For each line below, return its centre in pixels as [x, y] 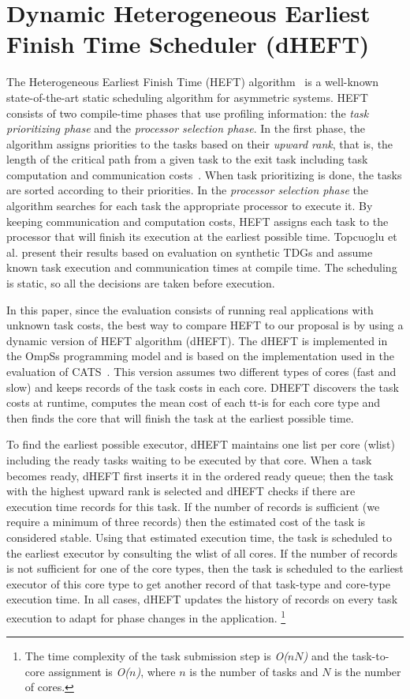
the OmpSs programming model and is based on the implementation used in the [200, 356]
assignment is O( [89, 671]
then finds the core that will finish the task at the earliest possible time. [180, 417]
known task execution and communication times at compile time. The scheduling [202, 267]
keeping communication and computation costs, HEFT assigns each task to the [198, 221]
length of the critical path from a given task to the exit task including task [187, 159]
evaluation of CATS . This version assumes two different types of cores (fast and [201, 371]
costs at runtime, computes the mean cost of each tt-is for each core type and [194, 402]
